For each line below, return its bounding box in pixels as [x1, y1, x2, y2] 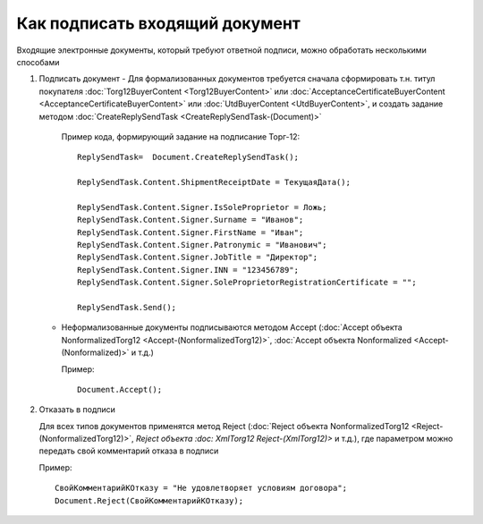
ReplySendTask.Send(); [77, 302, 177, 312]
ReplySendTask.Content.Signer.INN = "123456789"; [77, 265, 300, 275]
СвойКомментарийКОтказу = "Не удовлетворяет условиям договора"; [55, 483, 348, 494]
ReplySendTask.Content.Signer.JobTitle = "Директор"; [77, 252, 318, 263]
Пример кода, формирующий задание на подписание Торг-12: [61, 131, 300, 142]
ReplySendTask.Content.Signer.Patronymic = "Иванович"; [77, 240, 327, 250]
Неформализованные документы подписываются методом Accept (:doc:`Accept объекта [61, 322, 402, 333]
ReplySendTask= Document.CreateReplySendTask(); [77, 152, 300, 163]
